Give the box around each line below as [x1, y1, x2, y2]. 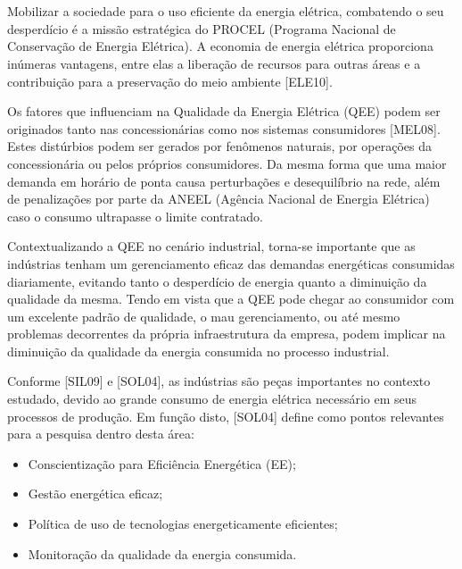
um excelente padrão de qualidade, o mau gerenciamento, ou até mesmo [7, 306, 400, 325]
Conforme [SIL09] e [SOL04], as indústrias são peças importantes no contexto [7, 372, 431, 390]
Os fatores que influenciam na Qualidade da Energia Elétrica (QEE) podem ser [7, 102, 441, 121]
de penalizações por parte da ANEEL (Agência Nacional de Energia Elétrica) [7, 189, 430, 208]
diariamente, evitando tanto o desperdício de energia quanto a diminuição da [7, 272, 427, 290]
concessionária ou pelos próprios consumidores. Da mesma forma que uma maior [7, 154, 447, 172]
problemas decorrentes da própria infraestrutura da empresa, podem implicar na [7, 324, 446, 343]
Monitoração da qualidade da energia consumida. [28, 544, 297, 563]
